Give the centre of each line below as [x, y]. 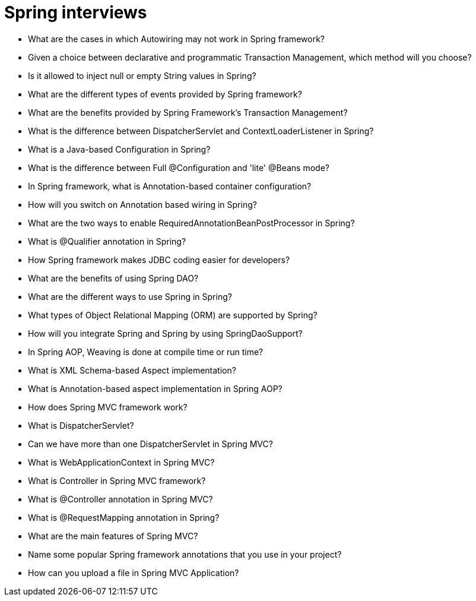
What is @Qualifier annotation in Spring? [107, 241]
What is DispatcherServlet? [81, 425]
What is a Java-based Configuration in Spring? [119, 149]
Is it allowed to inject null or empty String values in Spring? [142, 75]
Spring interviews [76, 12]
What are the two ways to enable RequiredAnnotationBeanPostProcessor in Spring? [191, 223]
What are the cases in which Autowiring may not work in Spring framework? [176, 39]
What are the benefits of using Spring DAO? [113, 278]
